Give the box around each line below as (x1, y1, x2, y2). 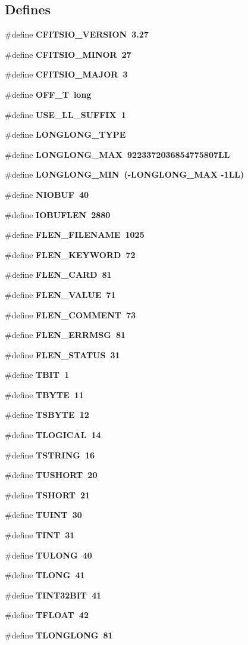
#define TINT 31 (5, 529, 75, 541)
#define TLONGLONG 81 (5, 629, 113, 641)
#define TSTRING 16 (5, 448, 95, 461)
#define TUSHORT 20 (5, 469, 98, 481)
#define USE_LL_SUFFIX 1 (5, 108, 126, 120)
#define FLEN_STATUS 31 (5, 348, 120, 361)
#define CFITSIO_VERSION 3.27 (5, 28, 149, 41)
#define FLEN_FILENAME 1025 (5, 228, 145, 241)
